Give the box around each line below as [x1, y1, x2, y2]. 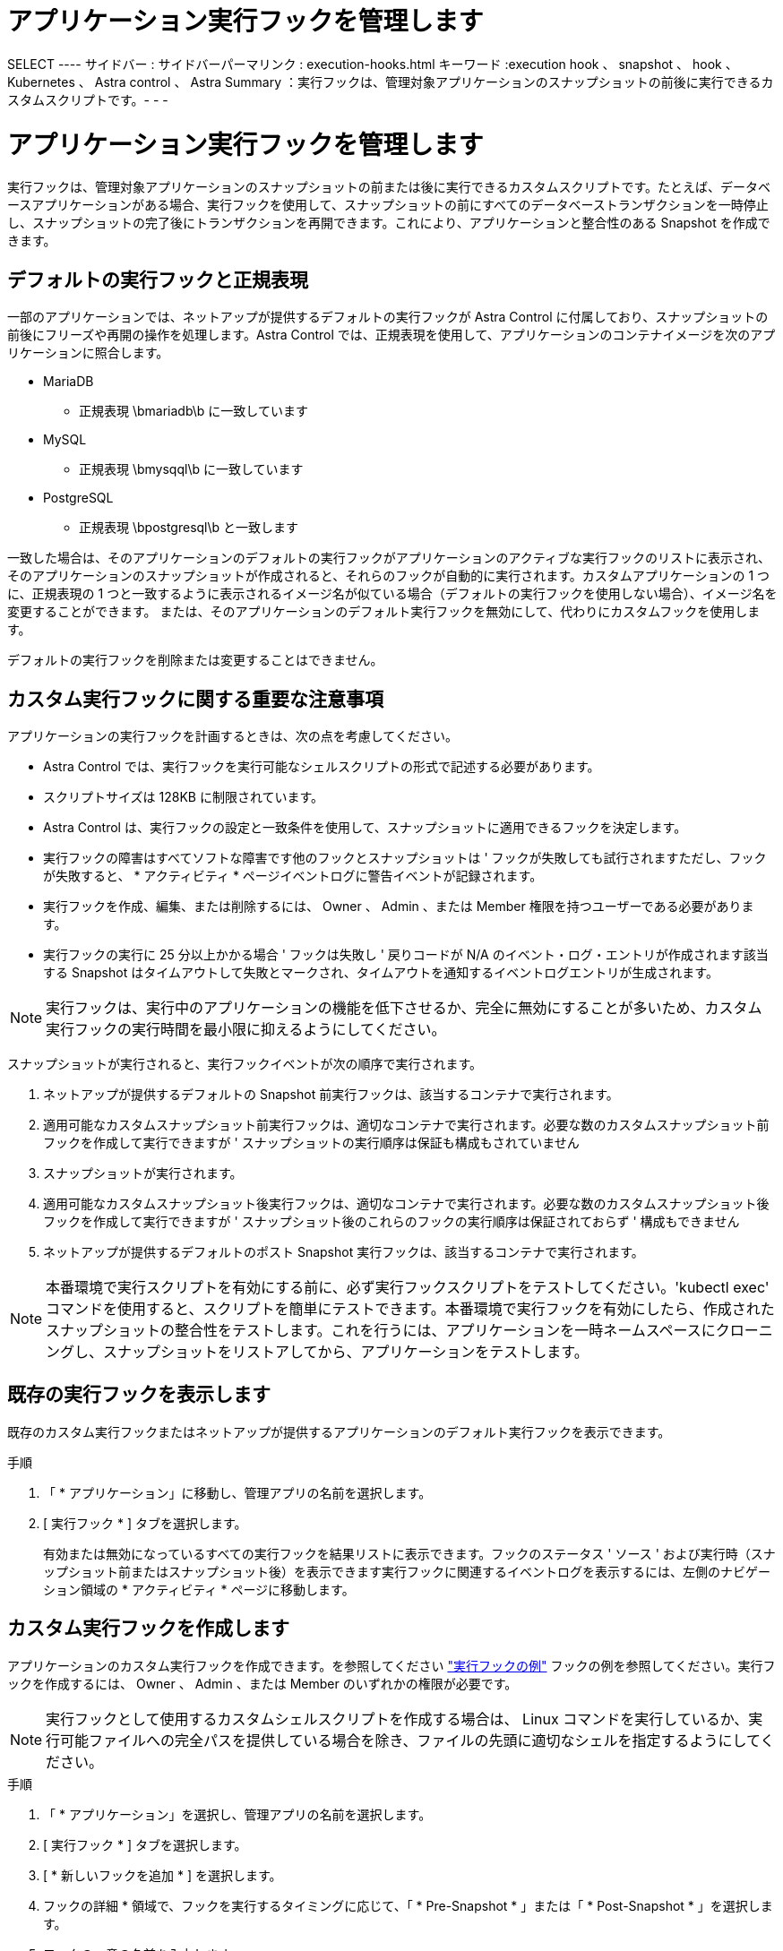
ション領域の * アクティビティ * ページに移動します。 [43, 1581, 355, 1597]
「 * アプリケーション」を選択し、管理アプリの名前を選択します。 [43, 1806, 432, 1822]
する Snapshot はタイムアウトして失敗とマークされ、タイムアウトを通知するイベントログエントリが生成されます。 [43, 964, 718, 980]
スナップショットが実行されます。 [43, 1165, 243, 1181]
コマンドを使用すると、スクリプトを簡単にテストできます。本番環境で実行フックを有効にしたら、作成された [46, 1299, 775, 1318]
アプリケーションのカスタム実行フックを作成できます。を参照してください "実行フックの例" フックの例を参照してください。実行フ [7, 1657, 776, 1673]
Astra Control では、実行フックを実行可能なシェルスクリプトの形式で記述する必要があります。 [43, 758, 600, 774]
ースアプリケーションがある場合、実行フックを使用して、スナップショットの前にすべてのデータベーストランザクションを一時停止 [7, 197, 769, 213]
